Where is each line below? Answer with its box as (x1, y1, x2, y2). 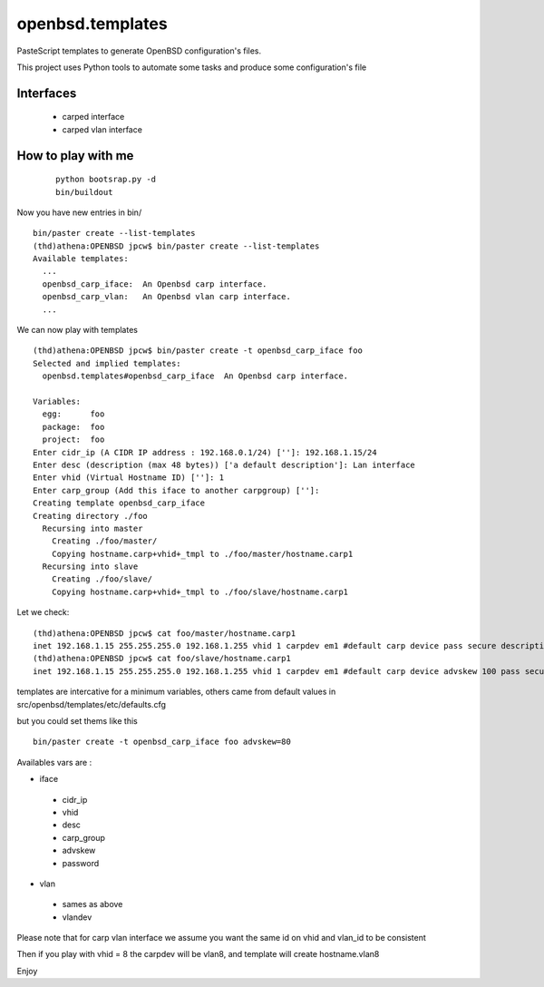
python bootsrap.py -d (55, 174, 157, 185)
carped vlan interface (62, 123, 142, 135)
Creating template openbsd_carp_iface (33, 498, 206, 508)
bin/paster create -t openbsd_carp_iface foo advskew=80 (33, 737, 292, 748)
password (62, 857, 100, 868)
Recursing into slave (42, 562, 139, 572)
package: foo (42, 422, 105, 432)
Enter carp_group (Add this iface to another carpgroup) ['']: (33, 485, 320, 495)
